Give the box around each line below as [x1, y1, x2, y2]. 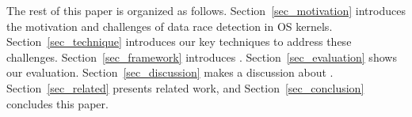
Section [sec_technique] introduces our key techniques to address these [6, 33, 352, 50]
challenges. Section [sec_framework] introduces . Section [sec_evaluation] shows [6, 48, 397, 65]
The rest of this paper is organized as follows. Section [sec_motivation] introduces [6, 2, 406, 18]
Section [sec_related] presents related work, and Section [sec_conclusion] [6, 79, 364, 96]
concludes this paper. [6, 95, 109, 111]
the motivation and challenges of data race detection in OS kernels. [6, 17, 333, 34]
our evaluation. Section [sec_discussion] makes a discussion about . [6, 64, 334, 81]
